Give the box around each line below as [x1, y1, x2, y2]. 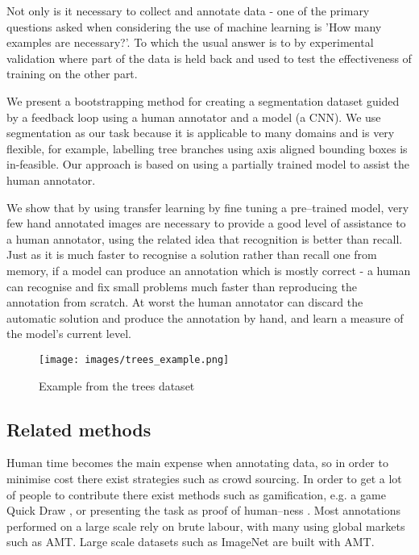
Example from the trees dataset [39, 377, 195, 394]
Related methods [6, 416, 151, 441]
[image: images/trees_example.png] [39, 353, 230, 365]
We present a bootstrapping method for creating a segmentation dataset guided [6, 92, 400, 109]
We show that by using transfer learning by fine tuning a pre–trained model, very [6, 198, 409, 215]
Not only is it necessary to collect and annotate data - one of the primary [6, 2, 370, 19]
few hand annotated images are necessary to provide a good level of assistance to [6, 215, 406, 232]
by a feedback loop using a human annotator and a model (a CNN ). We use [6, 108, 381, 125]
